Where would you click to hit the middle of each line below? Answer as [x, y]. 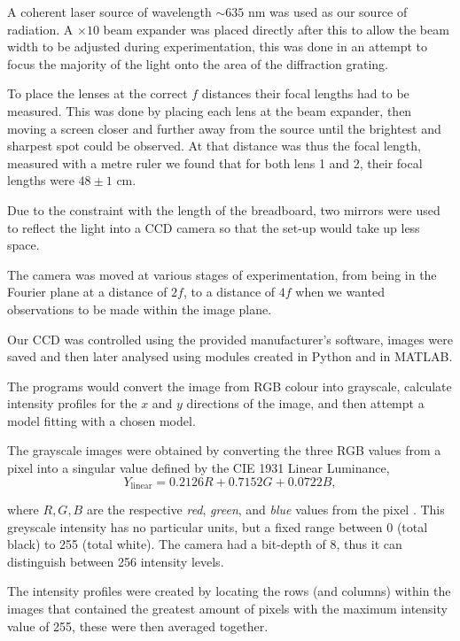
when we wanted [340, 292]
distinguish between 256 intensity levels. [116, 561]
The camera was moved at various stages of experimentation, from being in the [222, 274]
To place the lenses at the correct [97, 93]
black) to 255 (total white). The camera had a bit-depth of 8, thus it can [205, 544]
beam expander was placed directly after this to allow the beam [276, 29]
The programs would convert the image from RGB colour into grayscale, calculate [230, 386]
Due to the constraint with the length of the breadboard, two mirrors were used [224, 209]
